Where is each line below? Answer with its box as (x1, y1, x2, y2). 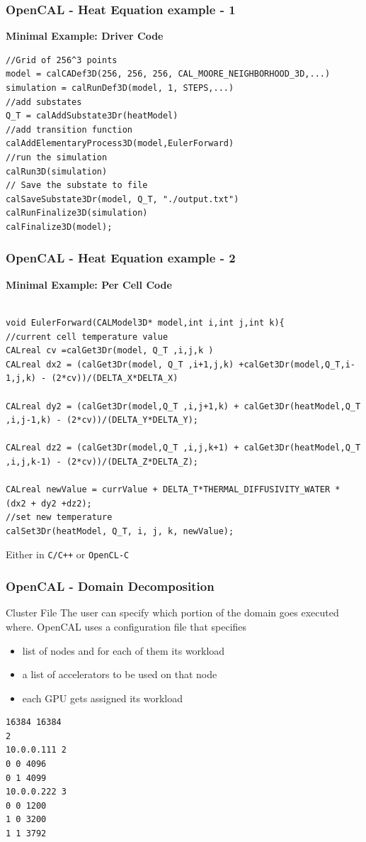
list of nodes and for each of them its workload (22, 643, 225, 658)
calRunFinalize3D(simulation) (6, 208, 148, 218)
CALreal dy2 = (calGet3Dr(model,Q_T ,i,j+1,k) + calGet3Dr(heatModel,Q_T (6, 401, 361, 411)
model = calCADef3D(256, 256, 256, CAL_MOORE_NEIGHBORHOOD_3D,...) (6, 69, 331, 79)
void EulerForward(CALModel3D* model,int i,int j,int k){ (6, 317, 285, 328)
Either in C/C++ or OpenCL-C (6, 547, 130, 562)
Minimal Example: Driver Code (6, 28, 164, 43)
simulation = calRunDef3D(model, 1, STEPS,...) (6, 83, 234, 93)
